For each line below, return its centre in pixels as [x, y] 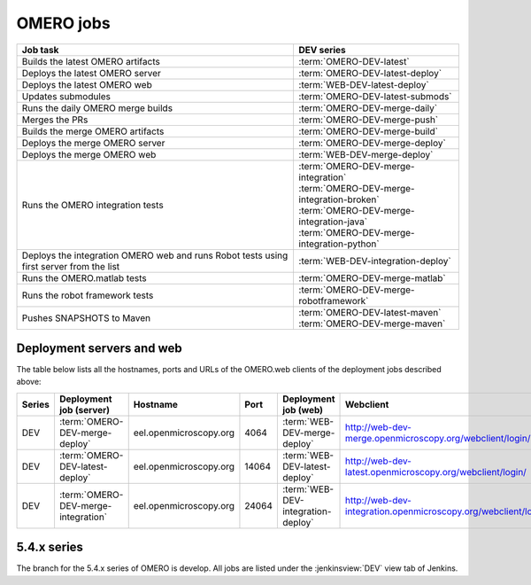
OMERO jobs [63, 23]
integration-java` [333, 222]
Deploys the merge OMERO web [89, 154]
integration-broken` [339, 199]
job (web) [302, 409]
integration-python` [339, 244]
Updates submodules [66, 96]
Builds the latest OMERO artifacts [91, 61]
